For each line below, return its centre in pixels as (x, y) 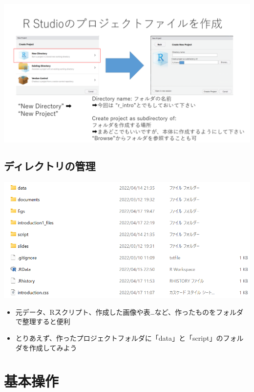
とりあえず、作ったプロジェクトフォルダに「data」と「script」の (119, 338)
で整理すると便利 (43, 321)
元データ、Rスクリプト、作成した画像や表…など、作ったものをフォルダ (129, 312)
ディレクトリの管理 (50, 166)
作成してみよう (53, 347)
